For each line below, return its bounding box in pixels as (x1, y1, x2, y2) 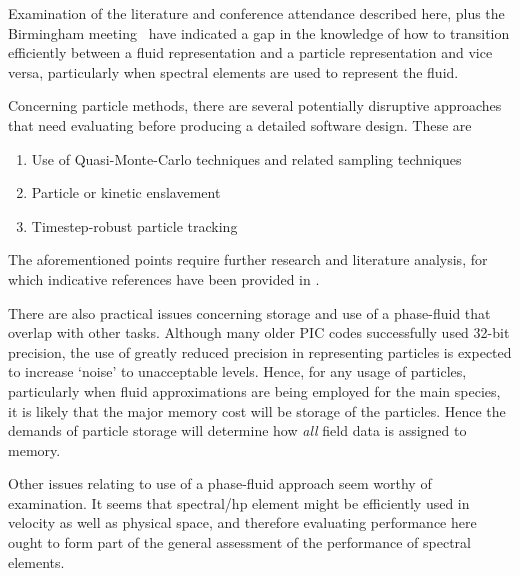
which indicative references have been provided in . (8, 268, 320, 289)
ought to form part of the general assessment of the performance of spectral (8, 532, 471, 553)
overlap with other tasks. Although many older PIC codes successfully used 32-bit (8, 322, 510, 343)
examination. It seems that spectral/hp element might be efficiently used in (8, 492, 470, 513)
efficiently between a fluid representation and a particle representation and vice (8, 42, 493, 63)
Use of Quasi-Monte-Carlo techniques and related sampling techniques (31, 148, 462, 169)
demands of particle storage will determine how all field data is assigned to (8, 420, 467, 441)
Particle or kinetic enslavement (31, 182, 221, 203)
